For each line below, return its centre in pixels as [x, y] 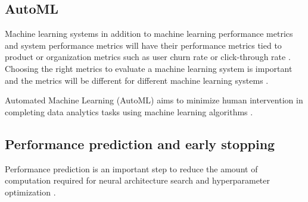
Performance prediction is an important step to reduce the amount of [131, 168]
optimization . [30, 192]
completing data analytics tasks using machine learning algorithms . [129, 111]
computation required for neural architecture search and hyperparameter [138, 180]
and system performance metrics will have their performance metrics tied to [143, 45]
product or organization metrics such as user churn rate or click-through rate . [148, 57]
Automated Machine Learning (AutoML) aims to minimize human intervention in [154, 100]
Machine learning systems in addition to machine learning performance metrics [149, 34]
